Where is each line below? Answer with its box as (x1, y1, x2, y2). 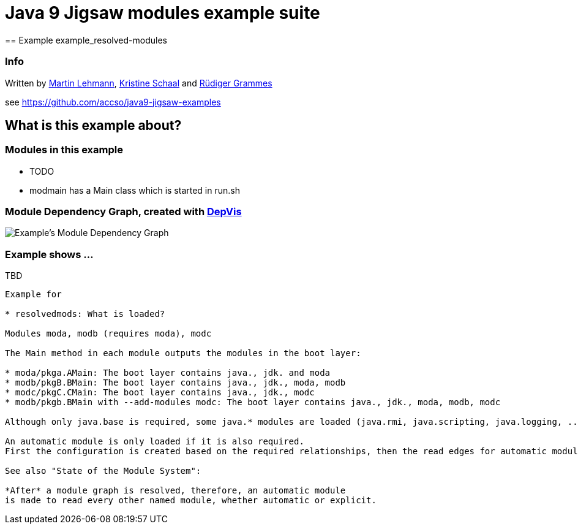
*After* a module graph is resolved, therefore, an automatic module (5, 485, 346, 496)
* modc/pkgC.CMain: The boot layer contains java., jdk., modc (5, 387, 315, 398)
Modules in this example (5, 143, 123, 156)
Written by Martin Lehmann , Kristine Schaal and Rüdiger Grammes (5, 77, 272, 88)
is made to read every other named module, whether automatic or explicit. (5, 495, 377, 506)
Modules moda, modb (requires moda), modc (5, 329, 212, 339)
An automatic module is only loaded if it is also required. (5, 436, 304, 447)
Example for (5, 289, 62, 300)
